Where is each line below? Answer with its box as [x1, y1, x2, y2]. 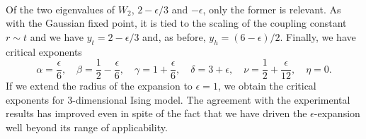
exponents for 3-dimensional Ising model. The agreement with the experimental [6, 92, 350, 107]
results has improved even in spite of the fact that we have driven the [6, 106, 307, 121]
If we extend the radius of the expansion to [6, 78, 193, 93]
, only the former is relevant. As [202, 1, 341, 16]
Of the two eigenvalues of [6, 1, 115, 16]
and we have [30, 29, 84, 44]
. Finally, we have [280, 29, 356, 44]
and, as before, [142, 29, 206, 44]
